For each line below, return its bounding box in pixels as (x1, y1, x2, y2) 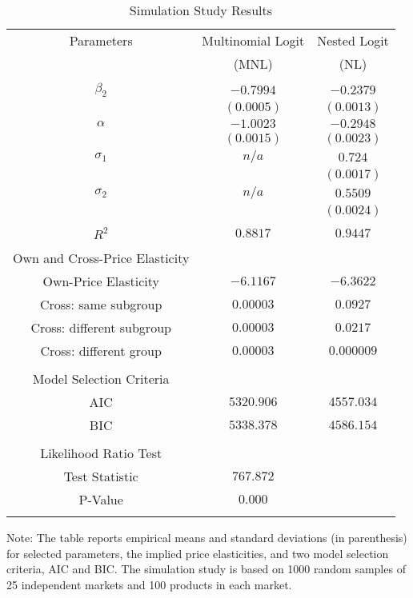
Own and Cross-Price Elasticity (13, 249, 190, 268)
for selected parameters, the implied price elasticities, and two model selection (6, 544, 389, 561)
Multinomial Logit (202, 31, 305, 50)
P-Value (78, 490, 123, 509)
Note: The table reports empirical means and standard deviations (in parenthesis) (6, 529, 407, 546)
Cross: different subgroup (30, 318, 171, 337)
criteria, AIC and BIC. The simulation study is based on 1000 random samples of (6, 560, 406, 577)
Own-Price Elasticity (42, 272, 159, 291)
